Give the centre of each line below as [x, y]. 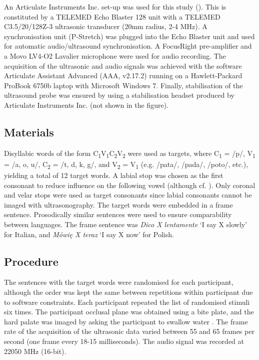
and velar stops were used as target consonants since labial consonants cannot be [128, 195]
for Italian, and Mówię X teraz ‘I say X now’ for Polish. [89, 234]
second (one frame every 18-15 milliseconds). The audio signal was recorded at [124, 341]
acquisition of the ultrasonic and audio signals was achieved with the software [123, 65]
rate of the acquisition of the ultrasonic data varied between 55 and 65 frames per [129, 331]
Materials [29, 132]
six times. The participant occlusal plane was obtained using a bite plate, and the [129, 312]
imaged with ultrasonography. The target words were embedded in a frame [118, 204]
